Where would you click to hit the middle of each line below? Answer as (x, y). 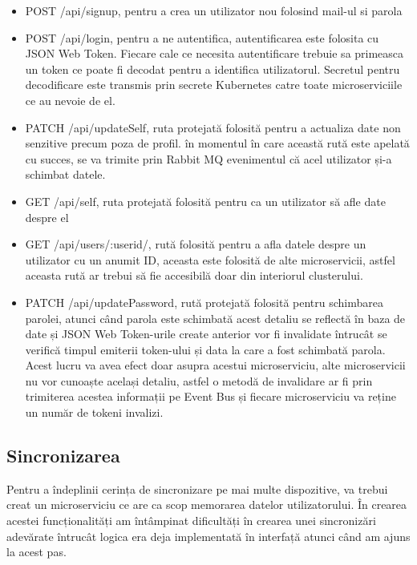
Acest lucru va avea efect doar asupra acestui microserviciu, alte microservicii (215, 365)
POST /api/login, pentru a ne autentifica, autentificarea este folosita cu (202, 37)
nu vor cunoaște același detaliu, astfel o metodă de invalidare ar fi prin (199, 380)
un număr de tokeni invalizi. (94, 412)
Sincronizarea (63, 456)
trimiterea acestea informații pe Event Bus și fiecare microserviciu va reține (211, 396)
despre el (47, 217)
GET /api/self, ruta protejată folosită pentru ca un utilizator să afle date (205, 201)
